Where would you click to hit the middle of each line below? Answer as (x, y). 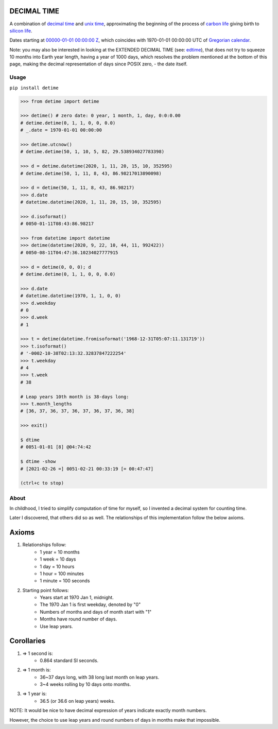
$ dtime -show (38, 462)
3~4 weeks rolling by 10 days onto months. (85, 684)
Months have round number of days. (79, 619)
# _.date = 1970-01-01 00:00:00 (61, 130)
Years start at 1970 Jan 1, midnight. (77, 598)
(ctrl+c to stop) (42, 483)
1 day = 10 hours (57, 566)
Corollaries (28, 641)
